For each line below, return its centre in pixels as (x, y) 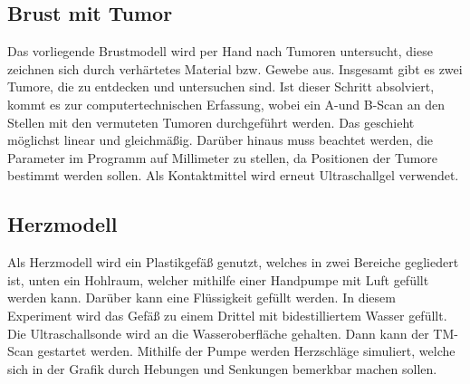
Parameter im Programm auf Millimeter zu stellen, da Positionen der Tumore (223, 157)
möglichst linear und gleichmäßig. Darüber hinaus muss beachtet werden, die (221, 140)
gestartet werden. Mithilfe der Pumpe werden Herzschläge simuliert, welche (246, 351)
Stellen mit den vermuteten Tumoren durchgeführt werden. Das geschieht (211, 122)
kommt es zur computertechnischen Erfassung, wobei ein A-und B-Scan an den (226, 104)
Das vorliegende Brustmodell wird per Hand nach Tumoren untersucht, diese (220, 51)
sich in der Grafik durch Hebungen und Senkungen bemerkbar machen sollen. (222, 368)
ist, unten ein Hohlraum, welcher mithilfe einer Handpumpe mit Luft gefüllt (218, 279)
